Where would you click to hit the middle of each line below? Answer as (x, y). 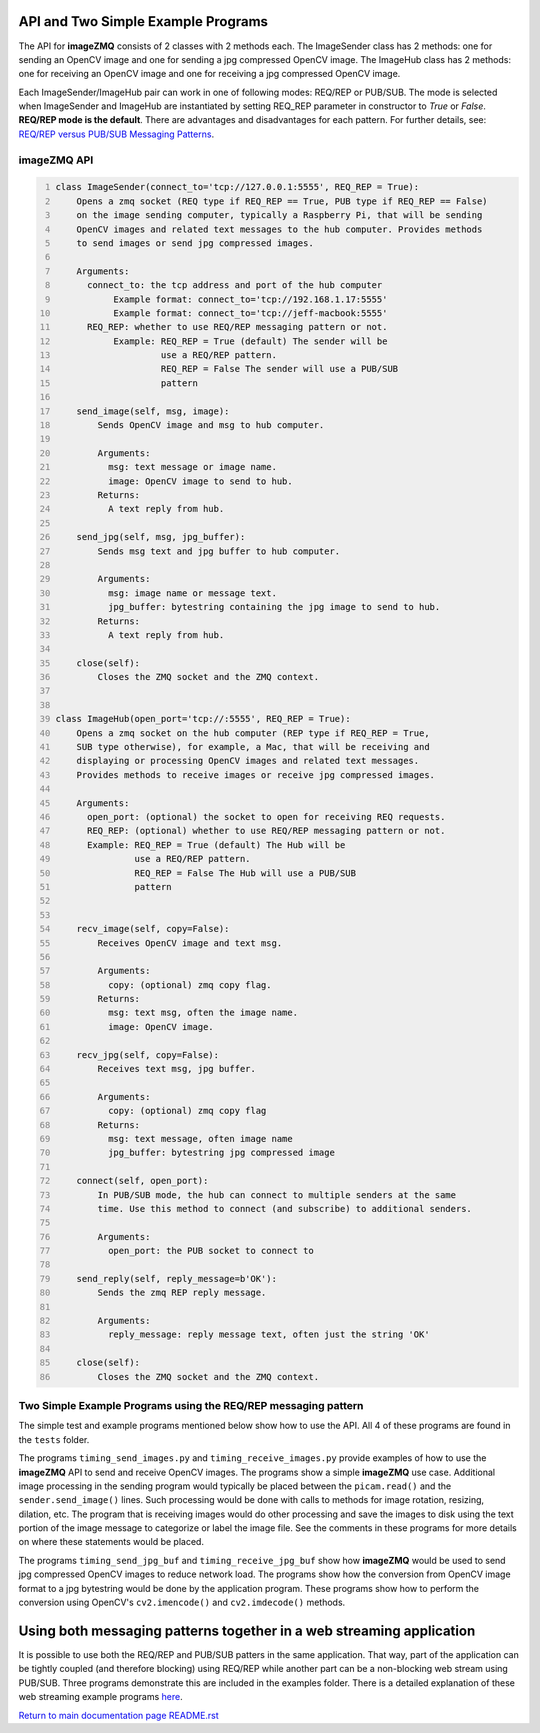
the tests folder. (54, 1439)
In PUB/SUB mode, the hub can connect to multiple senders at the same (277, 1194)
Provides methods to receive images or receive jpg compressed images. (255, 774)
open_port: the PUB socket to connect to (211, 1251)
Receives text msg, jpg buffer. (177, 1069)
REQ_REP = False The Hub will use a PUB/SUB (245, 873)
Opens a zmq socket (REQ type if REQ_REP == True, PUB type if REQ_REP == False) (282, 201)
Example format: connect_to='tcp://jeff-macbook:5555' (250, 313)
